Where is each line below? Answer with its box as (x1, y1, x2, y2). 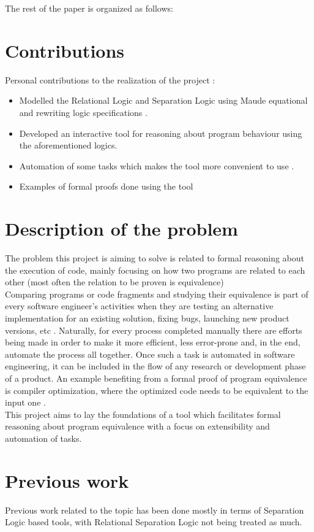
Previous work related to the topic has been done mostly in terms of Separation (5, 503, 304, 516)
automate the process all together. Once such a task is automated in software (5, 347, 295, 360)
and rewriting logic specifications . (19, 106, 148, 118)
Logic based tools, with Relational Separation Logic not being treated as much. (5, 515, 302, 528)
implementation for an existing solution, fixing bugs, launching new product (5, 311, 290, 324)
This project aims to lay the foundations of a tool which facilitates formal (5, 407, 281, 420)
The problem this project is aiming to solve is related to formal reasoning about (5, 252, 305, 264)
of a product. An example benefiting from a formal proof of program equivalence (5, 371, 307, 384)
